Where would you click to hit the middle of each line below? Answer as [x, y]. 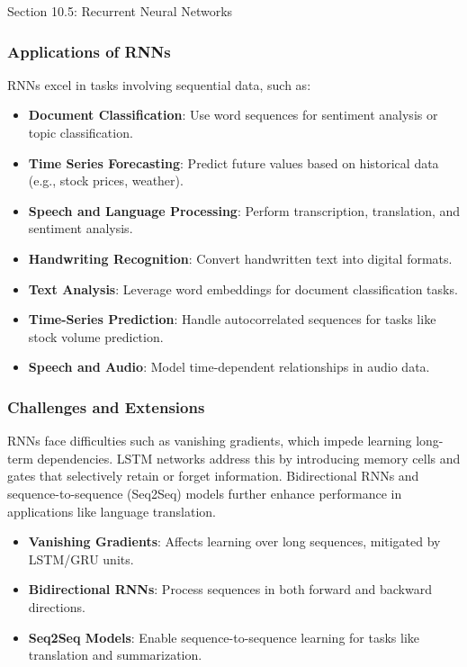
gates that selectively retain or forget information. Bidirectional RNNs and [213, 476]
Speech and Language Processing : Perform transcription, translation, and [244, 210]
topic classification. [81, 132]
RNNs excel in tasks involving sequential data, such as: [159, 84]
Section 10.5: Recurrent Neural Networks [120, 11]
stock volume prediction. [96, 336]
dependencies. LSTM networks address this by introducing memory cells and [249, 458]
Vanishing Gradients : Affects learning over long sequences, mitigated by [234, 541]
